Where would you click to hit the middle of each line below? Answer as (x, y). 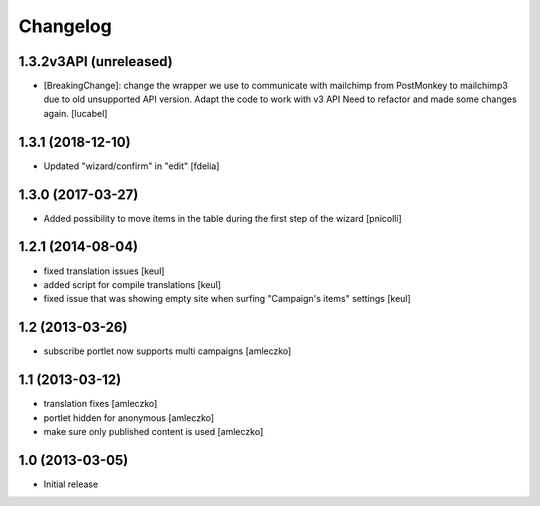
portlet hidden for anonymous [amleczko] (129, 417)
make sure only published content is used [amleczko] (153, 431)
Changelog (65, 26)
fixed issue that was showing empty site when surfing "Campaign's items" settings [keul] (227, 299)
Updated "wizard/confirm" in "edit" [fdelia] (131, 166)
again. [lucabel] (75, 113)
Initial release (71, 484)
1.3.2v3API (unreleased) (96, 61)
